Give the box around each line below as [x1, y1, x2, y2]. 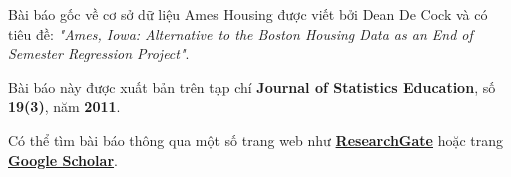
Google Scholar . [8, 149, 118, 170]
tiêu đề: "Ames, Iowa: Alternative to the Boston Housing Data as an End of [8, 23, 473, 44]
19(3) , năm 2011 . [8, 96, 121, 117]
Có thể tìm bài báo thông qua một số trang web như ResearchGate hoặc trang [8, 129, 504, 150]
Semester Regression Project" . [8, 43, 190, 64]
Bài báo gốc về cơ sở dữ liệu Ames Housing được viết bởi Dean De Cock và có [8, 4, 488, 24]
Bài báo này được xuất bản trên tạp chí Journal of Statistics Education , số [8, 76, 496, 97]
